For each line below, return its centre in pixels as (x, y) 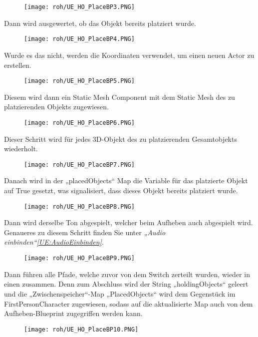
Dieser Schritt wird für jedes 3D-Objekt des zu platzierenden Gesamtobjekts (121, 139)
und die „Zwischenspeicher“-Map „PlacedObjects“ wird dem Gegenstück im (120, 293)
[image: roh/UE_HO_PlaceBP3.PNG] (79, 7)
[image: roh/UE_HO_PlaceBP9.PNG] (79, 258)
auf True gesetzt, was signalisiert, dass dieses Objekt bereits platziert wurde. (121, 190)
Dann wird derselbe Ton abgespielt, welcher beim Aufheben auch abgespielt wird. (129, 222)
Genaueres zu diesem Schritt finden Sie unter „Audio (85, 232)
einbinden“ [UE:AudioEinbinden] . (54, 242)
